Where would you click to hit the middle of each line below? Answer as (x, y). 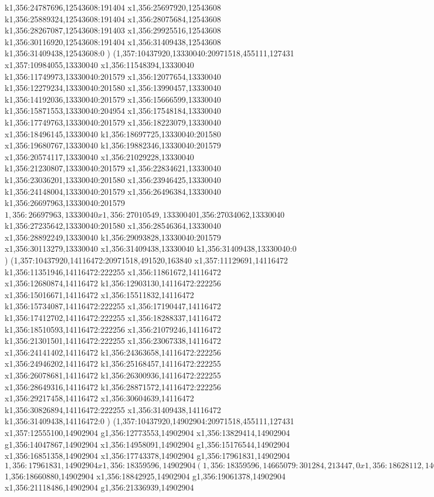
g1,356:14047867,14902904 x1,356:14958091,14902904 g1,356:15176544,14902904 (147, 444)
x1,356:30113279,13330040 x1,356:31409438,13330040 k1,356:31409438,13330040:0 (151, 249)
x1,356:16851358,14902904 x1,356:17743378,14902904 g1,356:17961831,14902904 (148, 456)
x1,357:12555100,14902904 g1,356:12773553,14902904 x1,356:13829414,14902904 (148, 432)
